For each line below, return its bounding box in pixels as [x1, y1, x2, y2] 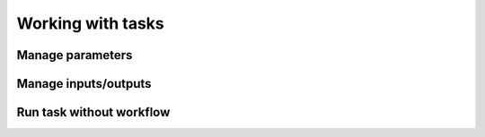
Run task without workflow [16, 105, 171, 120]
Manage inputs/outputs [16, 76, 152, 91]
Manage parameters [16, 47, 133, 63]
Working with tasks [16, 13, 165, 33]
